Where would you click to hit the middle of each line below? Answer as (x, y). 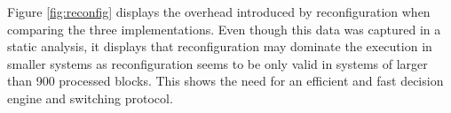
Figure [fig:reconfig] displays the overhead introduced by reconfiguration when (219, 11)
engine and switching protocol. (90, 98)
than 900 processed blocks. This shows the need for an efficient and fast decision (225, 81)
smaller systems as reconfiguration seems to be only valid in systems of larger (218, 63)
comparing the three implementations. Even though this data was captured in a (224, 29)
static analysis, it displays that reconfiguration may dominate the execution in (220, 46)
